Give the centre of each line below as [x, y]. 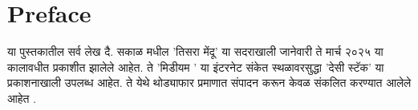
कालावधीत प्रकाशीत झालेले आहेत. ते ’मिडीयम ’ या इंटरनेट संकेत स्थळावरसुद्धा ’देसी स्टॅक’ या [196, 67]
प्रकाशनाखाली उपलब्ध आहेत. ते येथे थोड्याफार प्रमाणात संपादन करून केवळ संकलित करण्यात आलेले [209, 82]
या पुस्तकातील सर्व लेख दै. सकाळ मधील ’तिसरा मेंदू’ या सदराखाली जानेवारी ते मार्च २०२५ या [195, 51]
